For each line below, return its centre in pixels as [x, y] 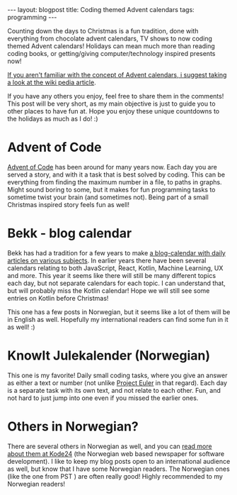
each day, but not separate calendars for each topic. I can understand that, [117, 283]
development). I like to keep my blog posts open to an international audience [119, 461]
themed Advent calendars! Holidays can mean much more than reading [111, 46]
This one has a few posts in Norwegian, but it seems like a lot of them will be [119, 312]
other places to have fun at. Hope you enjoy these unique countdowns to [114, 111]
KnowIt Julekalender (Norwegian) [109, 356]
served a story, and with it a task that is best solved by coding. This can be [116, 174]
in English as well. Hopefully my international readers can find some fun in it [118, 319]
